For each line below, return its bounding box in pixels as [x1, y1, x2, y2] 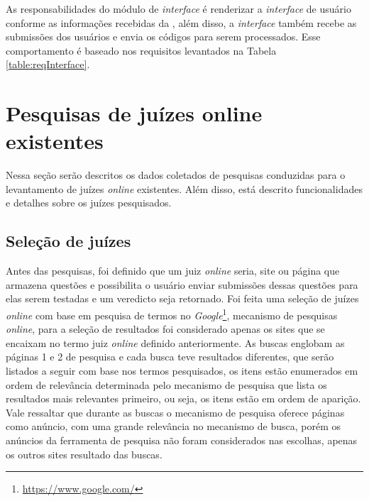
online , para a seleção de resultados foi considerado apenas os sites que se [6, 321, 325, 336]
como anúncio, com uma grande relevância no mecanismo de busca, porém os [6, 419, 341, 434]
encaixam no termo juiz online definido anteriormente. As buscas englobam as [6, 335, 345, 350]
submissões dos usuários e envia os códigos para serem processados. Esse [6, 29, 321, 44]
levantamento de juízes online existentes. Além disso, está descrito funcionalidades [6, 181, 363, 196]
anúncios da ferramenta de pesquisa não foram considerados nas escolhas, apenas [6, 433, 358, 448]
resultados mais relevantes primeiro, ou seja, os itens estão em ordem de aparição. [6, 391, 361, 406]
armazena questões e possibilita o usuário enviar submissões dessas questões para [6, 277, 358, 292]
